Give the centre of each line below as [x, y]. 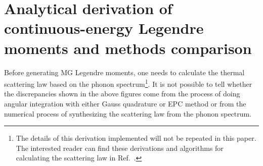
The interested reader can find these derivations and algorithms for [120, 148]
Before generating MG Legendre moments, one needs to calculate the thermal [124, 72]
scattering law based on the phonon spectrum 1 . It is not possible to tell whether [128, 83]
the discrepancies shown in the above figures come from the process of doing [122, 94]
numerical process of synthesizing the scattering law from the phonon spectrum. [128, 113]
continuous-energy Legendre [104, 28]
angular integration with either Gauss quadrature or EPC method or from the [125, 103]
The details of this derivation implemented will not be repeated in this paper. [136, 138]
